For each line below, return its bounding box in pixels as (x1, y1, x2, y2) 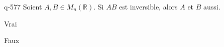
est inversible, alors (119, 1, 178, 11)
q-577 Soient (4, 1, 42, 11)
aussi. (203, 1, 220, 11)
